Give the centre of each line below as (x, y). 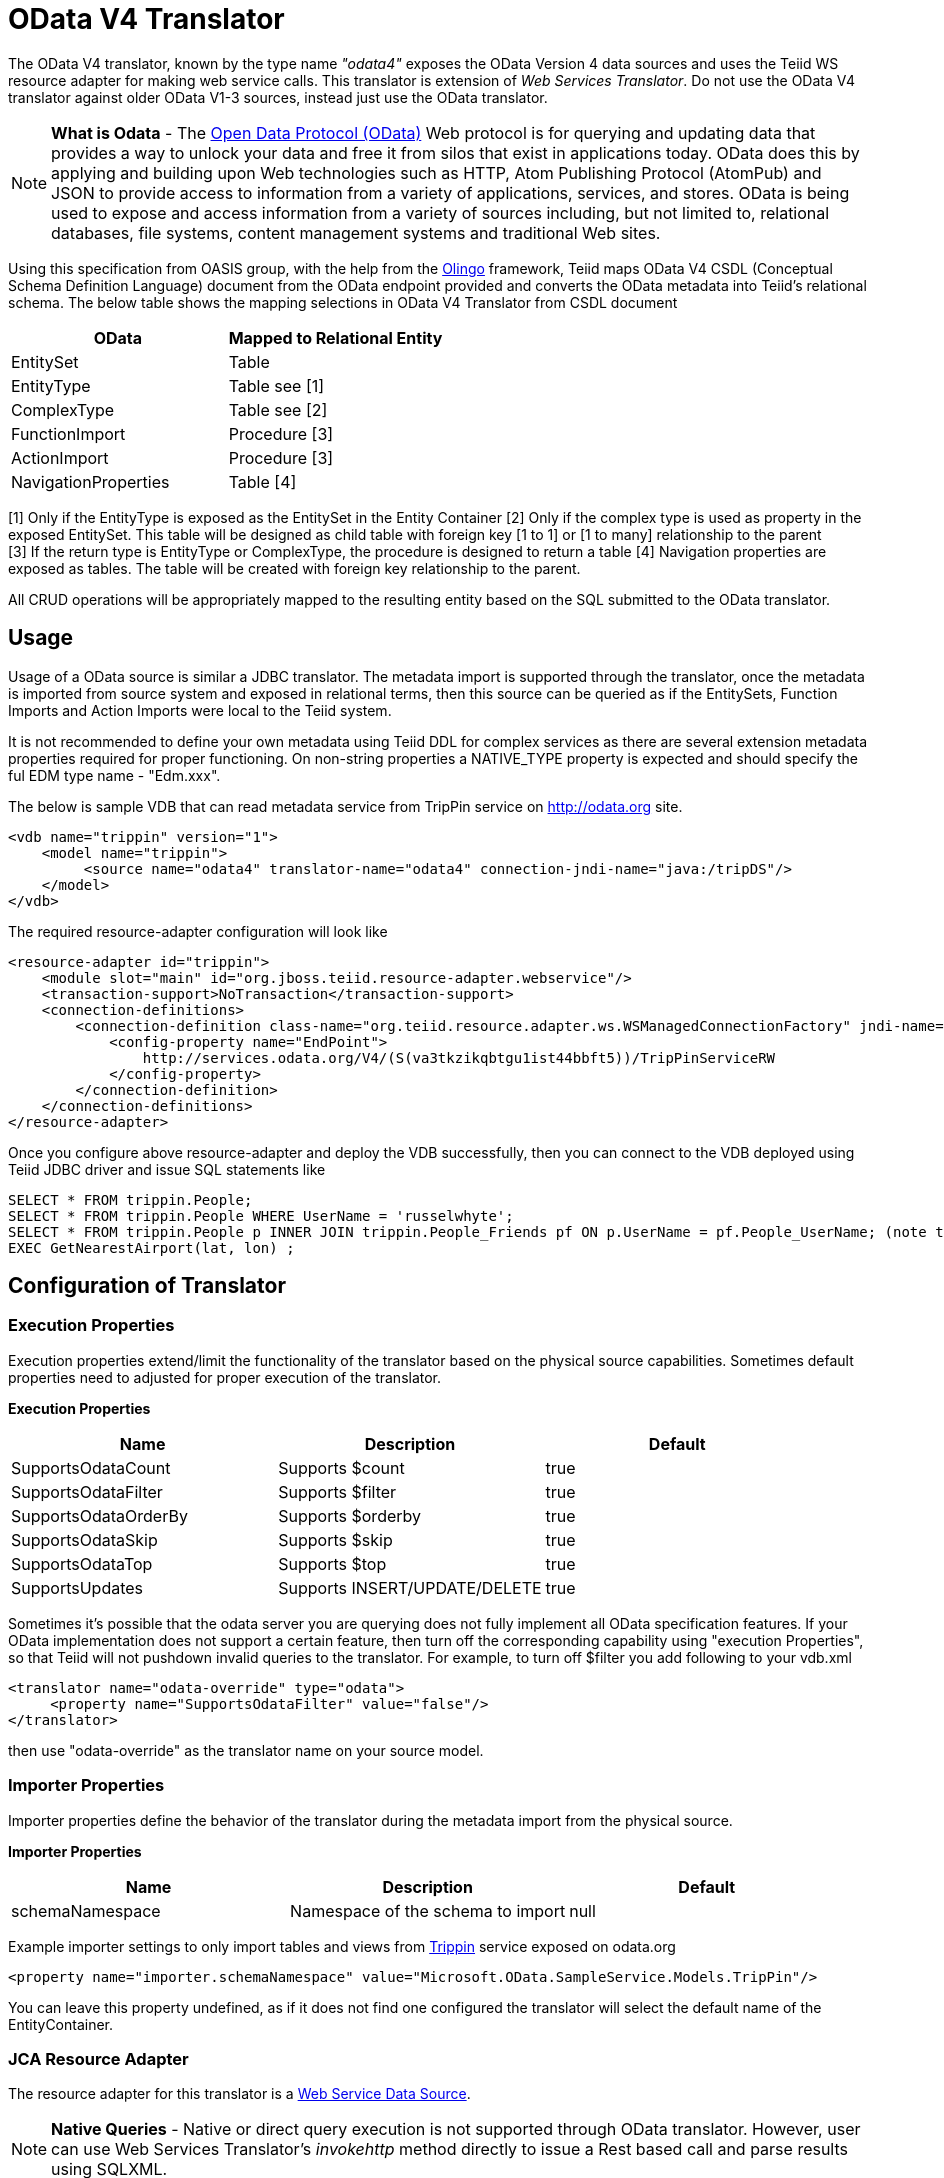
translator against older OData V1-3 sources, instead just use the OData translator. (278, 97)
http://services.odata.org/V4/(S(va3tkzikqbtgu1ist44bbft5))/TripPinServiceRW (459, 1057)
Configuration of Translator (147, 1286)
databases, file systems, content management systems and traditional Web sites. (356, 232)
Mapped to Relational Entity (335, 337)
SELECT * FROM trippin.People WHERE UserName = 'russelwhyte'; (261, 1215)
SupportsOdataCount (91, 1467)
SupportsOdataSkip (84, 1539)
